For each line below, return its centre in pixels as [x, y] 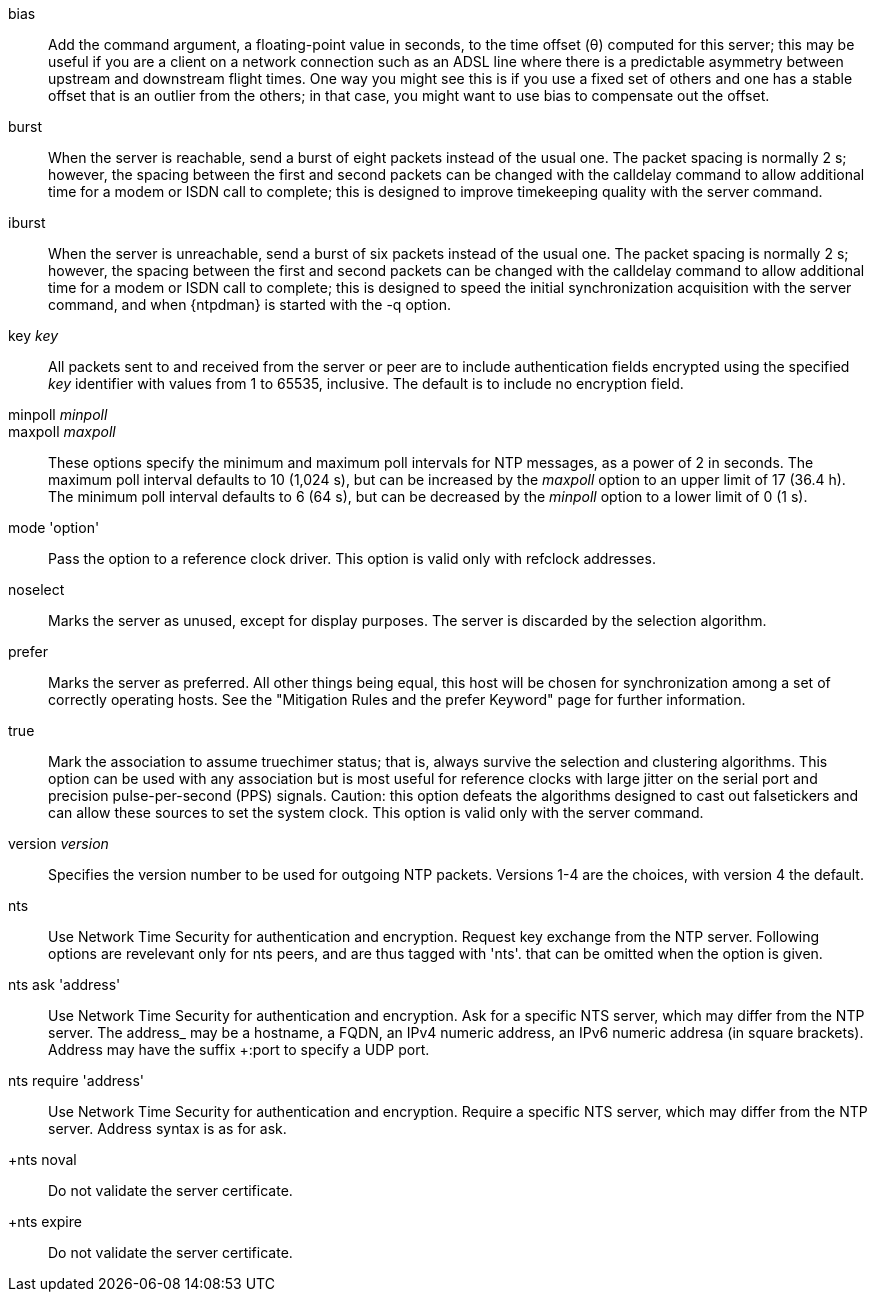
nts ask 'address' [64, 984]
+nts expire [45, 1221]
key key [33, 335]
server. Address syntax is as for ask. [167, 1128]
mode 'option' [54, 527]
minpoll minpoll [58, 414]
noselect [36, 589]
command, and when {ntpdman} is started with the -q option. [250, 304]
